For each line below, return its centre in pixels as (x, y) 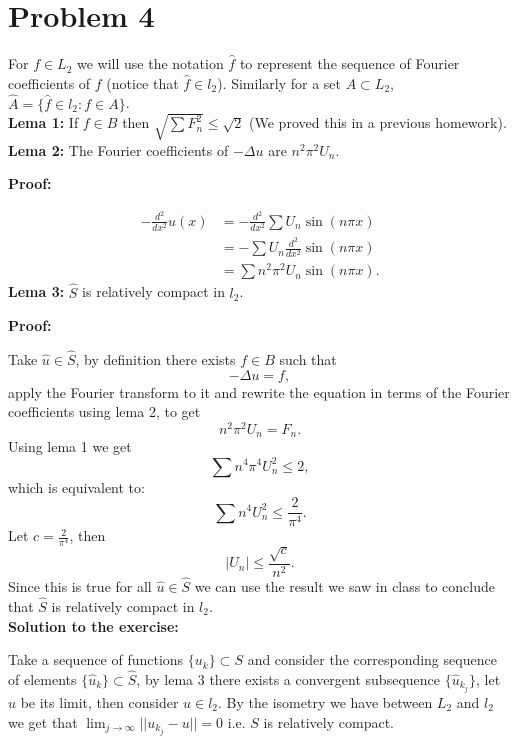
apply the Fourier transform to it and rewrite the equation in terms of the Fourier (259, 391)
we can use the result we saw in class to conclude (344, 586)
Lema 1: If (43, 122)
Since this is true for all (80, 586)
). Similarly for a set (279, 82)
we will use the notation (150, 63)
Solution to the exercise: (93, 625)
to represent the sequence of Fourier (349, 63)
